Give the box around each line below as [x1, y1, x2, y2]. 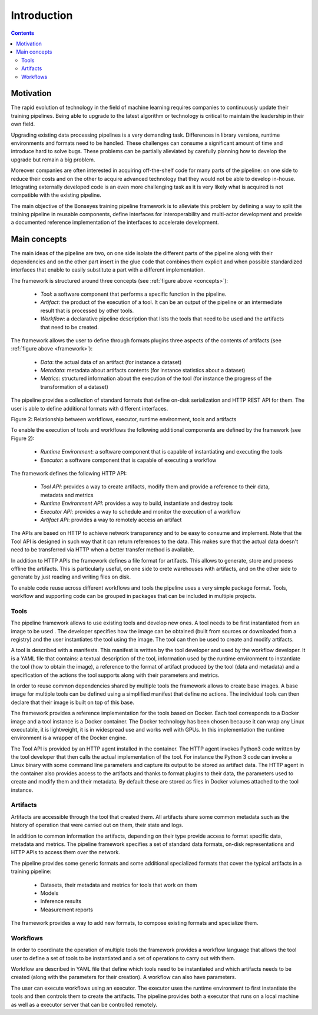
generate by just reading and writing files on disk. [11, 573, 131, 580]
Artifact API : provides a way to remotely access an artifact [40, 516, 182, 523]
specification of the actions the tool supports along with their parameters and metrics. [11, 672, 220, 679]
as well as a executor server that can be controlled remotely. [11, 1001, 158, 1008]
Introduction [11, 9, 73, 22]
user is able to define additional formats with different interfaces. [11, 405, 168, 412]
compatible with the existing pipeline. [11, 191, 101, 199]
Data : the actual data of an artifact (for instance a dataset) [40, 358, 182, 365]
